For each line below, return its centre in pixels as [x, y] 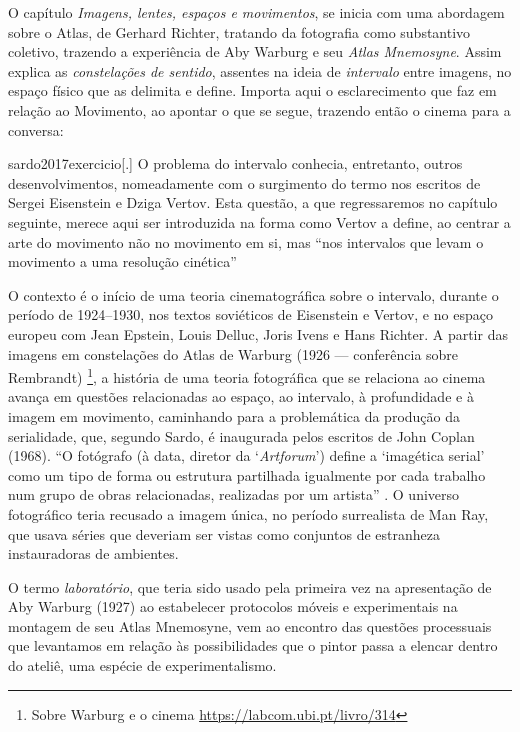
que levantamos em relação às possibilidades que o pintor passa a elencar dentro [253, 645]
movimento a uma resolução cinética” [122, 261]
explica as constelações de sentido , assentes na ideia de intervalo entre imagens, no [260, 70]
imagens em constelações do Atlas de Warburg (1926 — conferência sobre [233, 353]
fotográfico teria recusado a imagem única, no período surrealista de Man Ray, [248, 513]
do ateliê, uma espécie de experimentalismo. [142, 665]
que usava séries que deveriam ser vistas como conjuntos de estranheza [224, 533]
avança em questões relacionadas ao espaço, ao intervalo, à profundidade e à [241, 396]
